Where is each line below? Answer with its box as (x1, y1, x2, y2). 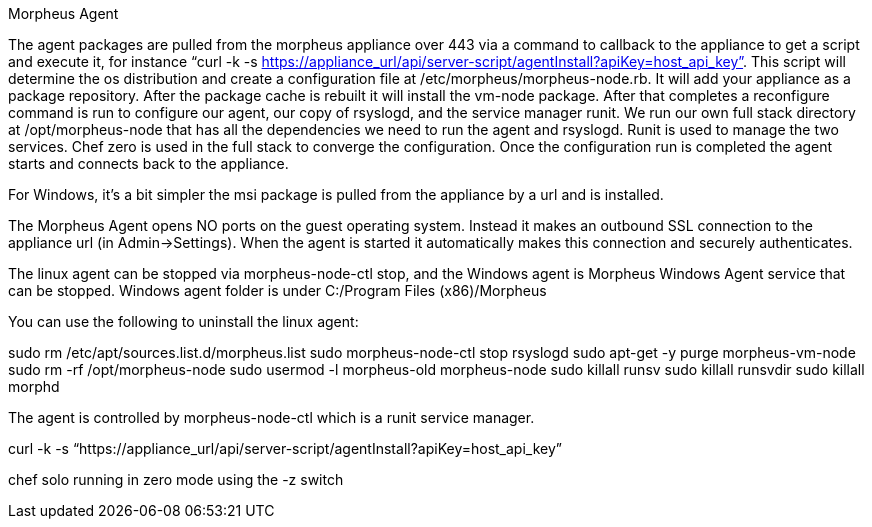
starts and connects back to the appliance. (8, 155, 289, 172)
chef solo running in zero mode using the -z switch (8, 471, 344, 488)
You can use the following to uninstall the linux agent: (8, 313, 359, 330)
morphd (8, 378, 60, 395)
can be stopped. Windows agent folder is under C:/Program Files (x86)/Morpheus (8, 282, 547, 299)
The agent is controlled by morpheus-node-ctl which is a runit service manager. (8, 409, 535, 426)
